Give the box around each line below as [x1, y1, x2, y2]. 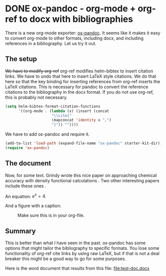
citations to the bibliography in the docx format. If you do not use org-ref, [5, 89, 154, 95]
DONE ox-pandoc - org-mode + [5, 3, 136, 14]
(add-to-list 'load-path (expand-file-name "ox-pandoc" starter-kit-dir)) [5, 141, 163, 146]
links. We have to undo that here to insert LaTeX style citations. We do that [5, 73, 157, 79]
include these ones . [5, 183, 46, 189]
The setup [5, 55, 37, 63]
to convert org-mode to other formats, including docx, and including [5, 35, 144, 41]
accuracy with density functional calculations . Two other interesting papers [5, 177, 160, 183]
